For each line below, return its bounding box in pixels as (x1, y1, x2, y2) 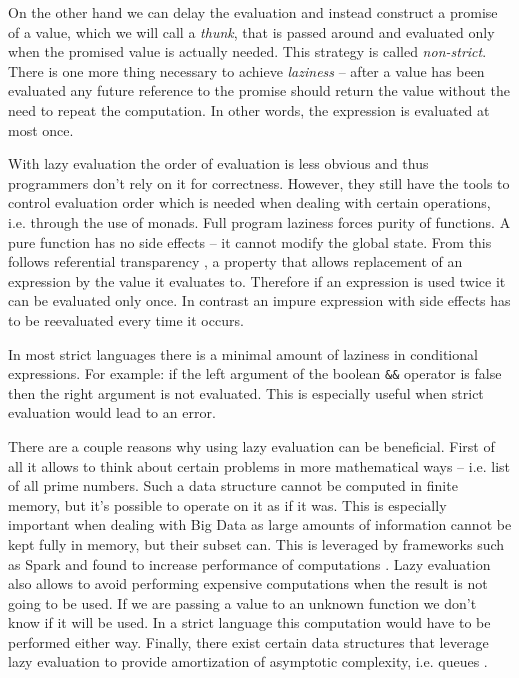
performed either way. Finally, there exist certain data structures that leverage (8, 631, 489, 652)
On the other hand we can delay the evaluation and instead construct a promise (8, 2, 498, 22)
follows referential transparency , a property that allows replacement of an (8, 251, 463, 272)
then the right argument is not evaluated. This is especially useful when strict (8, 382, 484, 403)
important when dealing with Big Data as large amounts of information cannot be (8, 514, 512, 535)
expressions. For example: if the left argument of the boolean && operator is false (8, 363, 502, 384)
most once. (8, 119, 74, 140)
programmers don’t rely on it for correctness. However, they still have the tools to (8, 172, 510, 193)
